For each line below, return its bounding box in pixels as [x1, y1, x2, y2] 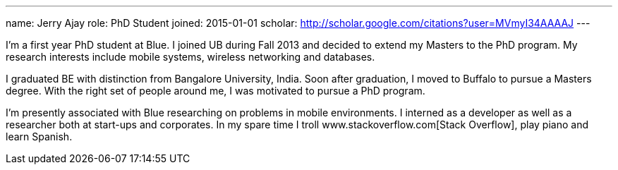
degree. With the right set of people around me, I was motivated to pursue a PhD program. [6, 85, 425, 97]
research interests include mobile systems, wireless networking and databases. [6, 51, 375, 63]
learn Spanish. [6, 130, 73, 142]
